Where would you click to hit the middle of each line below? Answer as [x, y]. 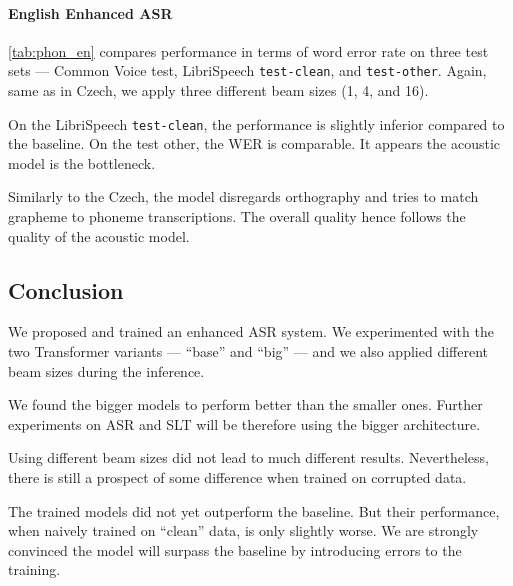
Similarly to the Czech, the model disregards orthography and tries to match [243, 196]
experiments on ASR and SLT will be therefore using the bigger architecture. [244, 423]
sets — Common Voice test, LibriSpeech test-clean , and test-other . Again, [247, 70]
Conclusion [66, 289]
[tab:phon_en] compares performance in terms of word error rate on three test [248, 50]
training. [34, 569]
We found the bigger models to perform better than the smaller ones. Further [245, 404]
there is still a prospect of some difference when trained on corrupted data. [237, 477]
